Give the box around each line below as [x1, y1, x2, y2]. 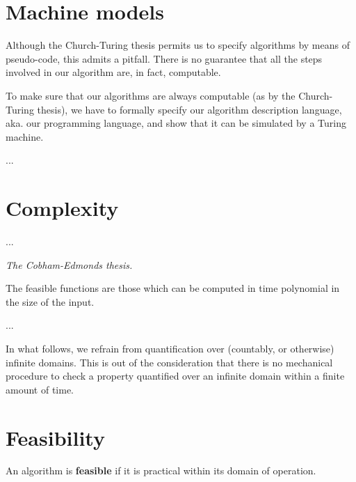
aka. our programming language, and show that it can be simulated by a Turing [6, 116, 346, 130]
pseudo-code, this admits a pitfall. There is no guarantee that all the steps [6, 51, 323, 65]
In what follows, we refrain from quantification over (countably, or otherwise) [6, 341, 334, 355]
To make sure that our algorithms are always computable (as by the [6, 88, 296, 102]
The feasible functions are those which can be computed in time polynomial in [6, 281, 340, 295]
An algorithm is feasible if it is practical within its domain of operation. [6, 463, 316, 478]
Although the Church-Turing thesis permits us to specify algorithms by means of [6, 38, 350, 52]
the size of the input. [6, 294, 95, 309]
